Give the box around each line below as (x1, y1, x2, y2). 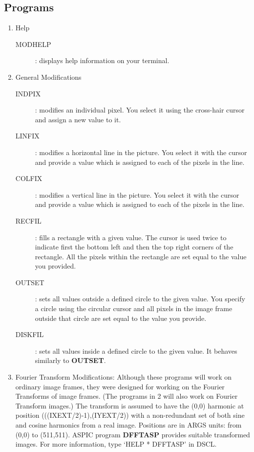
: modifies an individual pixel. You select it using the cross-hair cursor (35, 105, 245, 115)
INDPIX (15, 88, 41, 98)
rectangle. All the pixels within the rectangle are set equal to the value (35, 251, 247, 261)
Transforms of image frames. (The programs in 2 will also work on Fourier (15, 391, 238, 401)
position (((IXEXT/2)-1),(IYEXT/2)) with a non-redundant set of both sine (15, 410, 245, 420)
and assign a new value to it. (35, 114, 121, 124)
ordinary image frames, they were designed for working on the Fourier (15, 381, 225, 391)
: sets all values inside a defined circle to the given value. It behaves (35, 345, 237, 356)
